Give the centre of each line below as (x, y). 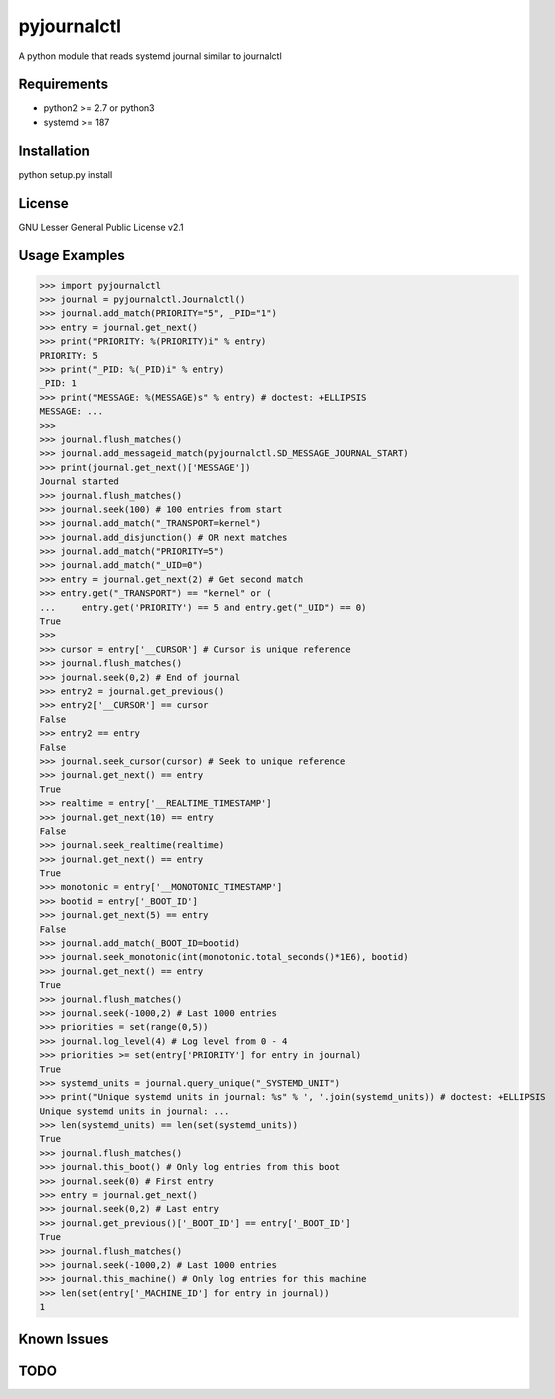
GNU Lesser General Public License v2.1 (101, 227)
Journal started (79, 481)
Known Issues (63, 1338)
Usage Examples (71, 255)
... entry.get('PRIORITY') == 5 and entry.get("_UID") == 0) (203, 607)
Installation (54, 150)
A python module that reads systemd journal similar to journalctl (150, 56)
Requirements (63, 84)
